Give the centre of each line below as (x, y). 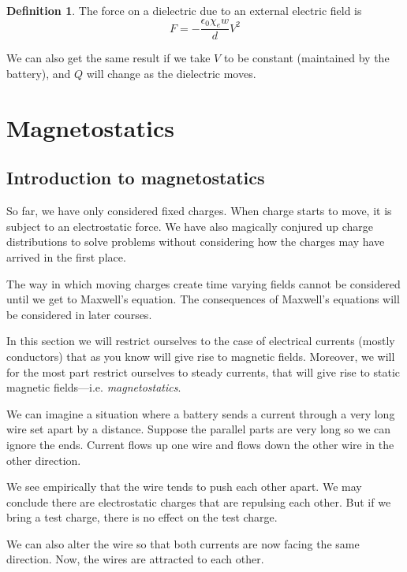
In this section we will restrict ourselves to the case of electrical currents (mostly (201, 341)
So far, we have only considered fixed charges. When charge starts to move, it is (199, 211)
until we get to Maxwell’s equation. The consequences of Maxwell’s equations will (203, 299)
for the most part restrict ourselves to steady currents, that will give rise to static (203, 371)
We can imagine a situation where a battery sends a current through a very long (201, 413)
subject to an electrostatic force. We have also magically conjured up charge (190, 226)
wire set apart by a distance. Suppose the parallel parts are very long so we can (199, 429)
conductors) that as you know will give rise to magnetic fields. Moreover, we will (201, 356)
